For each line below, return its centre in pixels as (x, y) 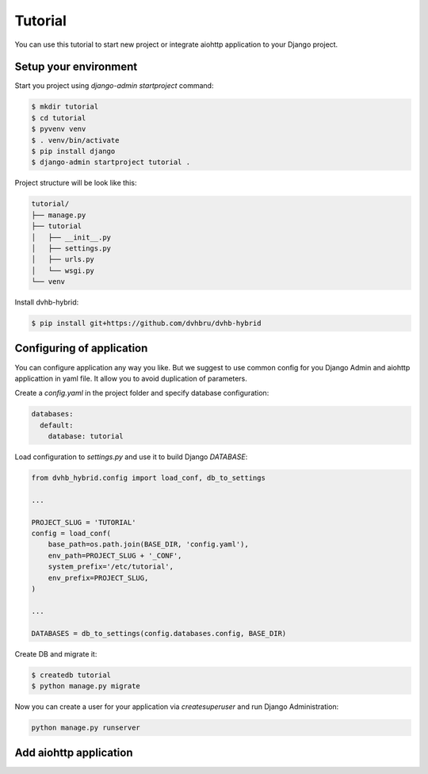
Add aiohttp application (74, 753)
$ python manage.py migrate (86, 686)
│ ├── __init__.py (71, 237)
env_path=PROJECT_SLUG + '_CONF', (115, 556)
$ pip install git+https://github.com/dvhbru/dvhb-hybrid (146, 324)
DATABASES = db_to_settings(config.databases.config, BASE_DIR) (159, 633)
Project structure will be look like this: (76, 183)
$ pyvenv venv (59, 129)
